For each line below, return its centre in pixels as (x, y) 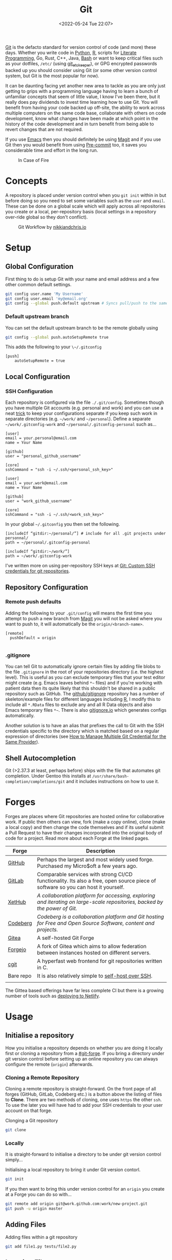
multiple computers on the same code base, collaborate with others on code (86, 113)
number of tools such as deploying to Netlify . (53, 996)
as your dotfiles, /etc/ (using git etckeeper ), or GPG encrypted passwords (81, 64)
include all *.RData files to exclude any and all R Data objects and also (79, 705)
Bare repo (20, 976)
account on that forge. (29, 1110)
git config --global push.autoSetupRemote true (57, 337)
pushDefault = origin (33, 638)
